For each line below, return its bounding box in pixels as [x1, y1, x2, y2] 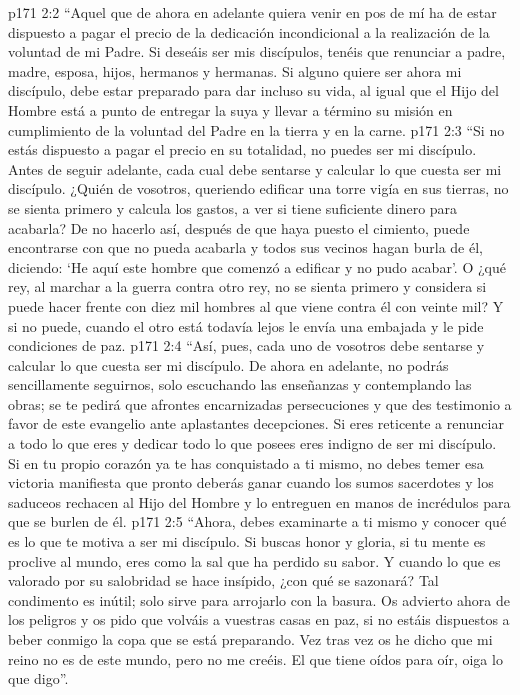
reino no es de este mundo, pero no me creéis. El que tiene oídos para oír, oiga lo [8, 648, 503, 669]
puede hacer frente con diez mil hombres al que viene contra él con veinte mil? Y [8, 295, 504, 316]
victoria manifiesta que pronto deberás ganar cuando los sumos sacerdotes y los [8, 472, 494, 493]
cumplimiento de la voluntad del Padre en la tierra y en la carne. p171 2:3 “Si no [8, 119, 505, 140]
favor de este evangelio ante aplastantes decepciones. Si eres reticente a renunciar [8, 413, 504, 434]
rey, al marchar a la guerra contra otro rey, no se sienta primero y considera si [8, 276, 487, 297]
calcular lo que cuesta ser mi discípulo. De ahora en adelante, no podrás [8, 354, 449, 375]
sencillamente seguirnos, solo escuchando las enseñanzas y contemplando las [8, 374, 472, 395]
